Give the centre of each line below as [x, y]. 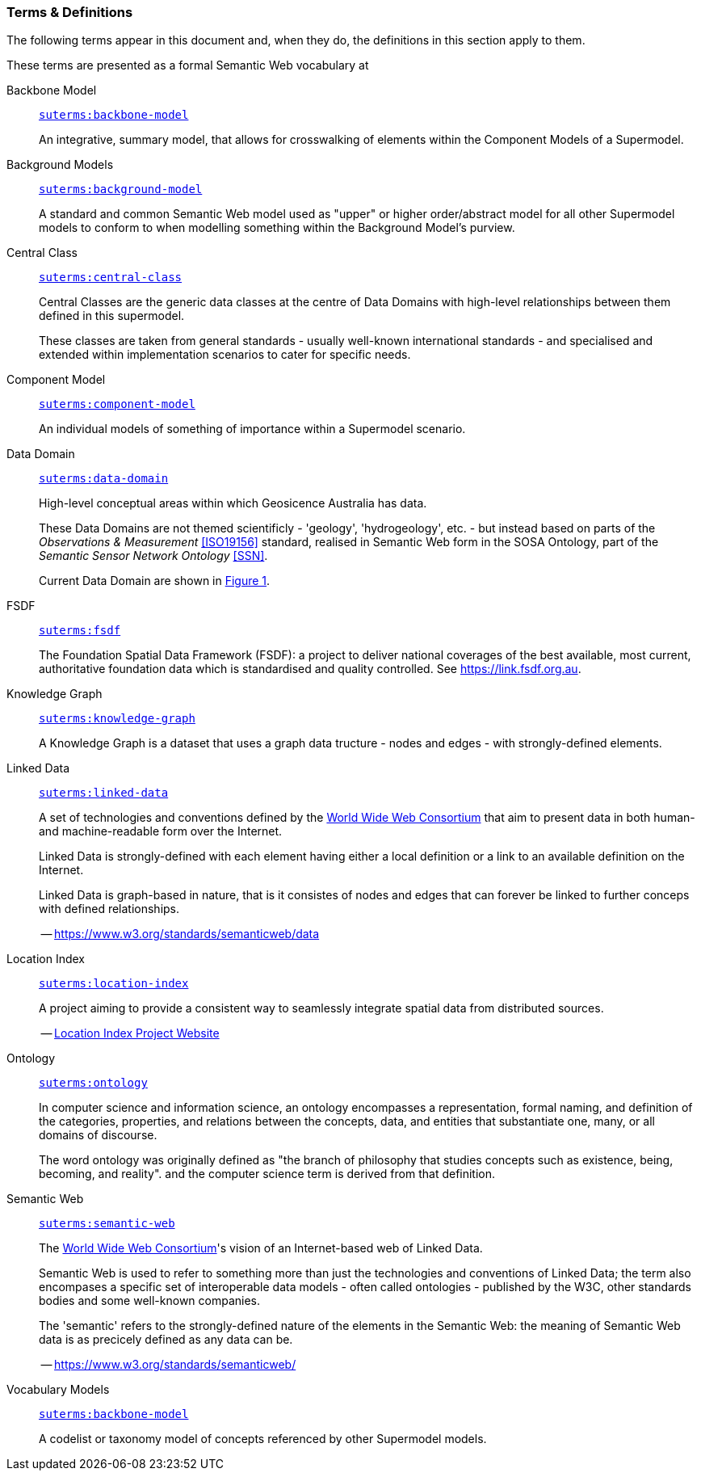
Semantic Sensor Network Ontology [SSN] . [153, 556]
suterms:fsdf [80, 631]
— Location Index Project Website [130, 1033]
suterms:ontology [93, 1083]
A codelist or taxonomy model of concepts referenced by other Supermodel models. [263, 1439]
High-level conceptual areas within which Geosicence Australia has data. [233, 503]
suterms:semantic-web [107, 1224]
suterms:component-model [117, 404]
